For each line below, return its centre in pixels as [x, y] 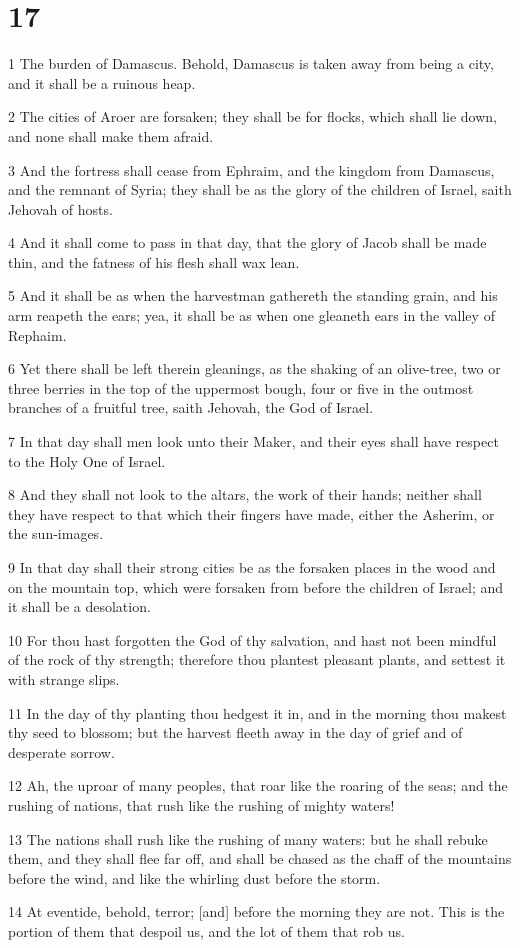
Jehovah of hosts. [60, 208]
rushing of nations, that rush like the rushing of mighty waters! [201, 804]
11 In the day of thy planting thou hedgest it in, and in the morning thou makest [257, 712]
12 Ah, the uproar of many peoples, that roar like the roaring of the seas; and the [258, 785]
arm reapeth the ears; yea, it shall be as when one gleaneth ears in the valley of [251, 315]
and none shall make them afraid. [111, 135]
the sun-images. [56, 533]
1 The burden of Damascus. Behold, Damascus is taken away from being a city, [251, 63]
